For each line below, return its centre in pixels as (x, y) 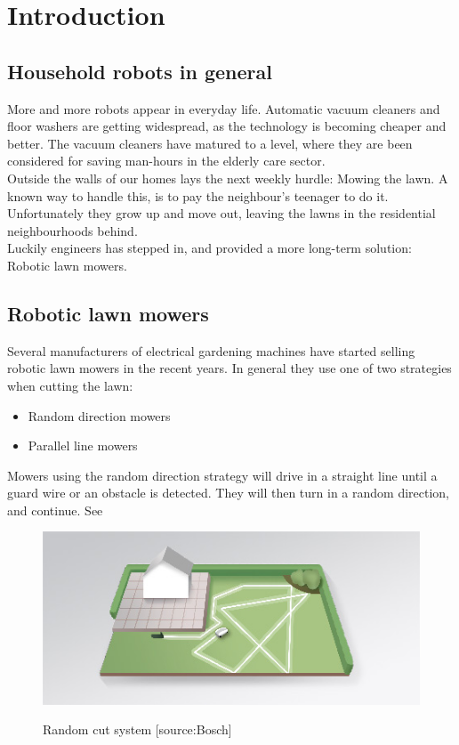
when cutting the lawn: (70, 385)
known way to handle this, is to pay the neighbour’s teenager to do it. (198, 195)
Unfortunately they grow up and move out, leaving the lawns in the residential (221, 213)
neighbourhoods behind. (72, 230)
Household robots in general (140, 71)
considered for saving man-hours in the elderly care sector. (166, 161)
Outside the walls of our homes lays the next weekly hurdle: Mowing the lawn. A (228, 178)
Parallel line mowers (83, 445)
